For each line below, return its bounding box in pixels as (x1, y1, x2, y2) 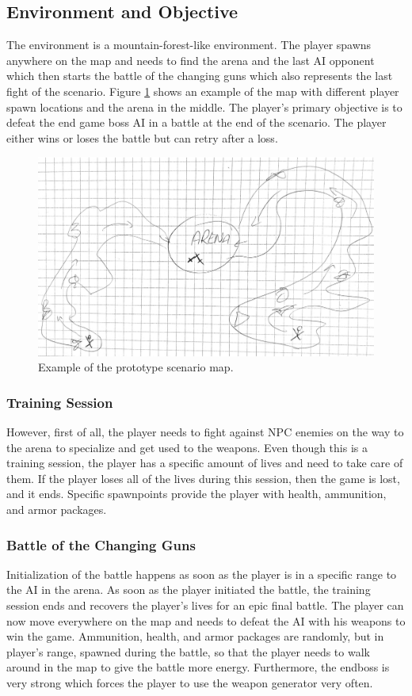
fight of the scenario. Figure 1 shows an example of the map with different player (6, 82, 399, 99)
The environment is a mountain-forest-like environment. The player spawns (6, 36, 372, 53)
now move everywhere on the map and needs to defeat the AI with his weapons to (6, 612, 406, 629)
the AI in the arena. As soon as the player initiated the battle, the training (6, 581, 371, 598)
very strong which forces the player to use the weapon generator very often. (6, 675, 373, 691)
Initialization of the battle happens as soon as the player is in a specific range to (6, 565, 397, 582)
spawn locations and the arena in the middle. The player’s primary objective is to (6, 98, 402, 115)
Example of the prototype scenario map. (38, 359, 234, 375)
